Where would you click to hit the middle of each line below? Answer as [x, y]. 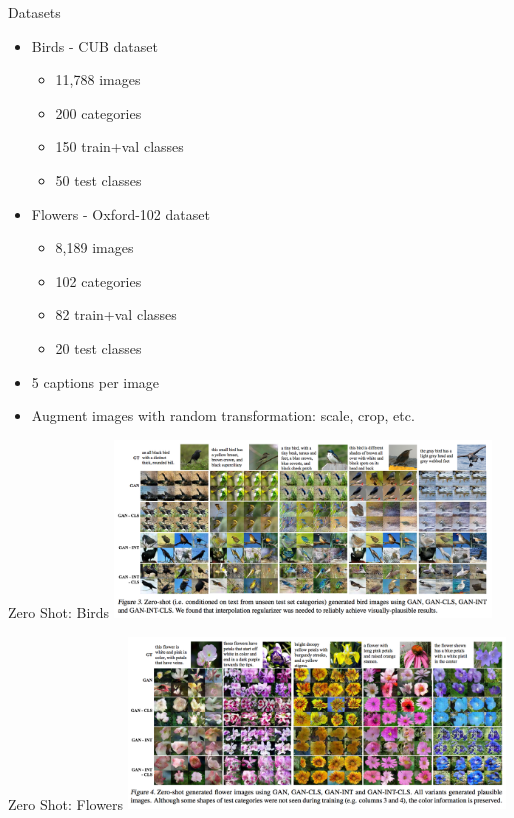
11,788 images [98, 79]
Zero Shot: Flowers [66, 803]
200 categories [98, 112]
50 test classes [98, 179]
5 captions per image [95, 381]
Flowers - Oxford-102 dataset [120, 213]
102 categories [98, 280]
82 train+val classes [116, 314]
